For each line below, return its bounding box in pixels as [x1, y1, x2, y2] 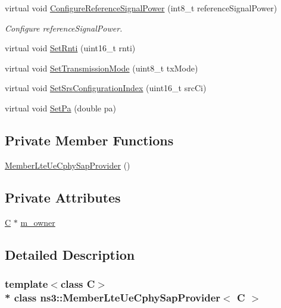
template [5, 276, 48, 291]
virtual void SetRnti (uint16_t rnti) [5, 42, 136, 54]
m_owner [20, 216, 55, 228]
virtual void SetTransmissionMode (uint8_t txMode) [5, 61, 198, 74]
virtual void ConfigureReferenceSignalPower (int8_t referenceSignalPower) [5, 2, 277, 14]
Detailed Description [5, 245, 135, 263]
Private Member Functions [5, 130, 174, 149]
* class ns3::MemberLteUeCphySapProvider [5, 290, 221, 304]
